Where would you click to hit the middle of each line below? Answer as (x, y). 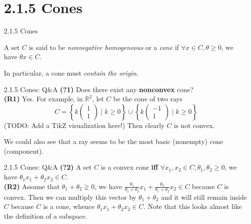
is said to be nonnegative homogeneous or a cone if (104, 47)
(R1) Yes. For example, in (43, 99)
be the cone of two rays (148, 99)
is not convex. (194, 125)
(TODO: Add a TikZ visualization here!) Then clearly (84, 125)
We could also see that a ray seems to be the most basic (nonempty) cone (114, 141)
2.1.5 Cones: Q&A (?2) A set (48, 167)
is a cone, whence (69, 206)
